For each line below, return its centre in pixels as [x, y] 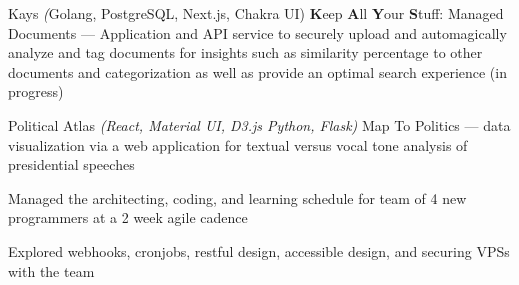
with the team [51, 270]
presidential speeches [71, 164]
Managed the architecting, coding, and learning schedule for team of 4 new [237, 197]
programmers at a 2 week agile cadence [128, 217]
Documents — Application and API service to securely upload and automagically [257, 32]
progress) [36, 91]
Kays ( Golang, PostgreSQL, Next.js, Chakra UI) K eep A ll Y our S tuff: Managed [256, 13]
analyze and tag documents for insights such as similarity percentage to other [245, 52]
